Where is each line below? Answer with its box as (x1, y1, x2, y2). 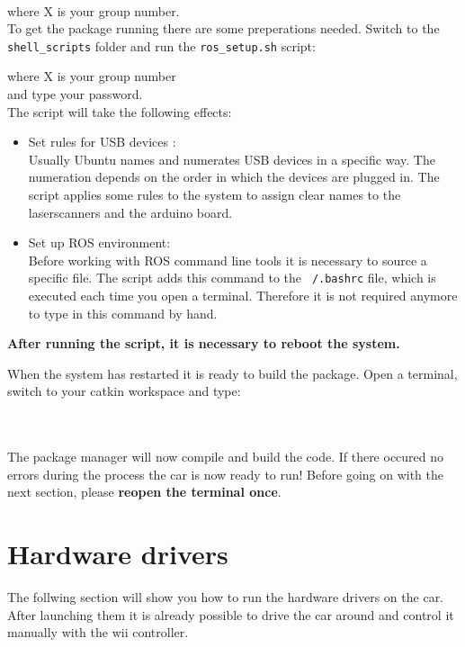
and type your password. (7, 85, 143, 103)
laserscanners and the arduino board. (28, 202, 233, 221)
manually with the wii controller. (7, 623, 189, 642)
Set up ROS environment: (28, 233, 171, 252)
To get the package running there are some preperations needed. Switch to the (7, 19, 440, 38)
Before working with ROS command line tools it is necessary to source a (28, 250, 427, 269)
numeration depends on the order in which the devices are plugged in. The (28, 167, 440, 186)
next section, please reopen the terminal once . (7, 482, 282, 501)
